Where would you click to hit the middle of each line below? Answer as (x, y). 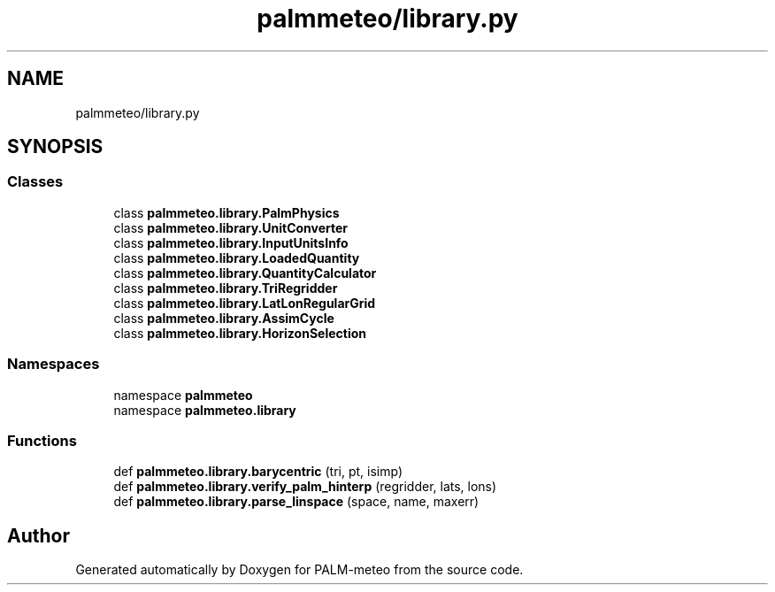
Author (38, 535)
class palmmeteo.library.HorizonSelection (240, 333)
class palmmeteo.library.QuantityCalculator (245, 273)
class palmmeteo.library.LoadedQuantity (237, 258)
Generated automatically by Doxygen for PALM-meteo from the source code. (299, 570)
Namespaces (54, 364)
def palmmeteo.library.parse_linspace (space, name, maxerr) (296, 502)
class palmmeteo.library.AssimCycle (224, 318)
